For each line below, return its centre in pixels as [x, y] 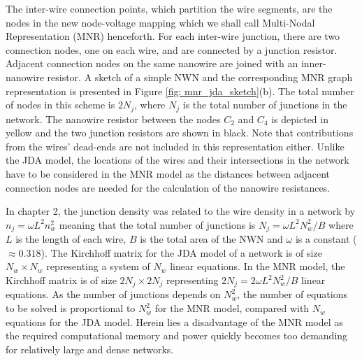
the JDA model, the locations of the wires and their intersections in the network [178, 160]
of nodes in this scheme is [60, 105]
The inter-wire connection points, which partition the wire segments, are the [169, 8]
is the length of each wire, [71, 239]
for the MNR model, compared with [232, 308]
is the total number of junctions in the [265, 105]
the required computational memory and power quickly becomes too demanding [177, 335]
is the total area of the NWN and [211, 239]
